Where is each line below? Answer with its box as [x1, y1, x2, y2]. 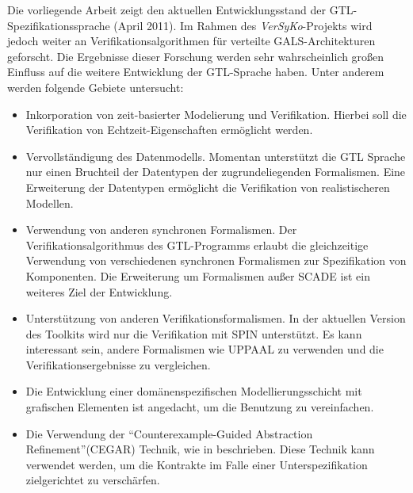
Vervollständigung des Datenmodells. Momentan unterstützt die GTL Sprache [25, 147, 406, 164]
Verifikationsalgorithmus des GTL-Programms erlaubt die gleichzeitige [25, 236, 369, 253]
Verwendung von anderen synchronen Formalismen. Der [25, 221, 297, 238]
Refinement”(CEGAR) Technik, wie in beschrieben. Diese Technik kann [25, 441, 375, 457]
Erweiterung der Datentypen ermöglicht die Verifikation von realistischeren [25, 178, 390, 195]
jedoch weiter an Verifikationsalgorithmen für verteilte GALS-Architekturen [7, 32, 376, 49]
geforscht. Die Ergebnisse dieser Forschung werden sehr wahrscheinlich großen [7, 48, 384, 64]
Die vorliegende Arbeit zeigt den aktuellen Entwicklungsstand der [7, 2, 327, 17]
